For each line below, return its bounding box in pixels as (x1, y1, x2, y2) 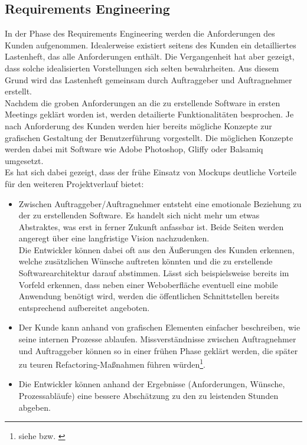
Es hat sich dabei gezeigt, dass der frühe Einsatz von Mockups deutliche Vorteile (5, 166, 297, 178)
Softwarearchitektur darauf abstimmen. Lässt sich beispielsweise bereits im (18, 267, 289, 279)
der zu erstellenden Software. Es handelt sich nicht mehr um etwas (18, 209, 260, 221)
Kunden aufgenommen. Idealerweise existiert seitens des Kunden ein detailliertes (5, 38, 296, 51)
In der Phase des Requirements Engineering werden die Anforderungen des (5, 27, 275, 40)
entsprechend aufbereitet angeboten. (18, 301, 150, 313)
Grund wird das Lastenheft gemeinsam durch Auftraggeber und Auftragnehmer (5, 73, 292, 86)
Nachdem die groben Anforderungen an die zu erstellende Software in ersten (5, 96, 280, 109)
